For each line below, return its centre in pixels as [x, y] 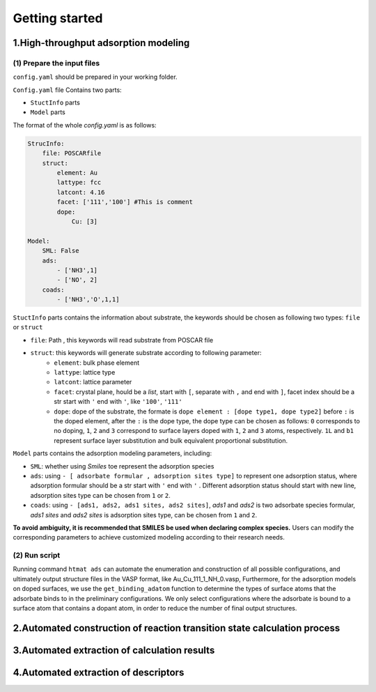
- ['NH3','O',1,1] [88, 300]
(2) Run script [37, 556]
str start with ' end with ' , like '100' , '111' [118, 402]
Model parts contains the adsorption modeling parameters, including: [112, 453]
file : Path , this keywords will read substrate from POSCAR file [122, 340]
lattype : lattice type [85, 372]
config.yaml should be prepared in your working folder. [95, 77]
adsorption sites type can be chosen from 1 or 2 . [100, 495]
